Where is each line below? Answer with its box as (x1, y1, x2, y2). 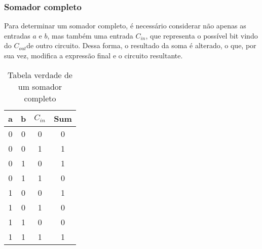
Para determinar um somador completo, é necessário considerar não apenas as (4, 20, 246, 31)
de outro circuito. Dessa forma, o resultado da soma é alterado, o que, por (26, 40, 256, 51)
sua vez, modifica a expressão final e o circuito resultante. (4, 50, 183, 60)
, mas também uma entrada (47, 30, 133, 41)
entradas (4, 30, 30, 41)
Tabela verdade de (7, 68, 72, 81)
